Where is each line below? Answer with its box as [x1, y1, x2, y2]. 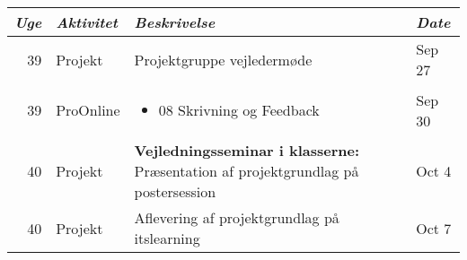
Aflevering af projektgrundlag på [134, 207, 339, 228]
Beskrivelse [134, 12, 216, 32]
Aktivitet [56, 12, 118, 32]
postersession [134, 181, 216, 202]
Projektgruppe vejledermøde [134, 48, 313, 70]
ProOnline [56, 100, 120, 120]
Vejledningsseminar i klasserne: [134, 140, 360, 160]
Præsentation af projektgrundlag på [134, 160, 359, 181]
